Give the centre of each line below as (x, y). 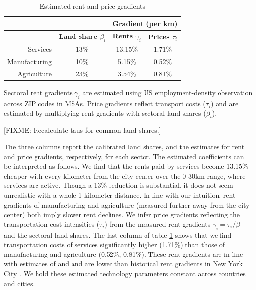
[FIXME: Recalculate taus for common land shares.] (83, 130)
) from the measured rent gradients (157, 224)
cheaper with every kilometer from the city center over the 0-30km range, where (125, 175)
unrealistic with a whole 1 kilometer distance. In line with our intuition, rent (120, 195)
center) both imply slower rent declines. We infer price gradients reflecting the (122, 214)
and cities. (19, 283)
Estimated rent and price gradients (92, 6)
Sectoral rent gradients (38, 92)
